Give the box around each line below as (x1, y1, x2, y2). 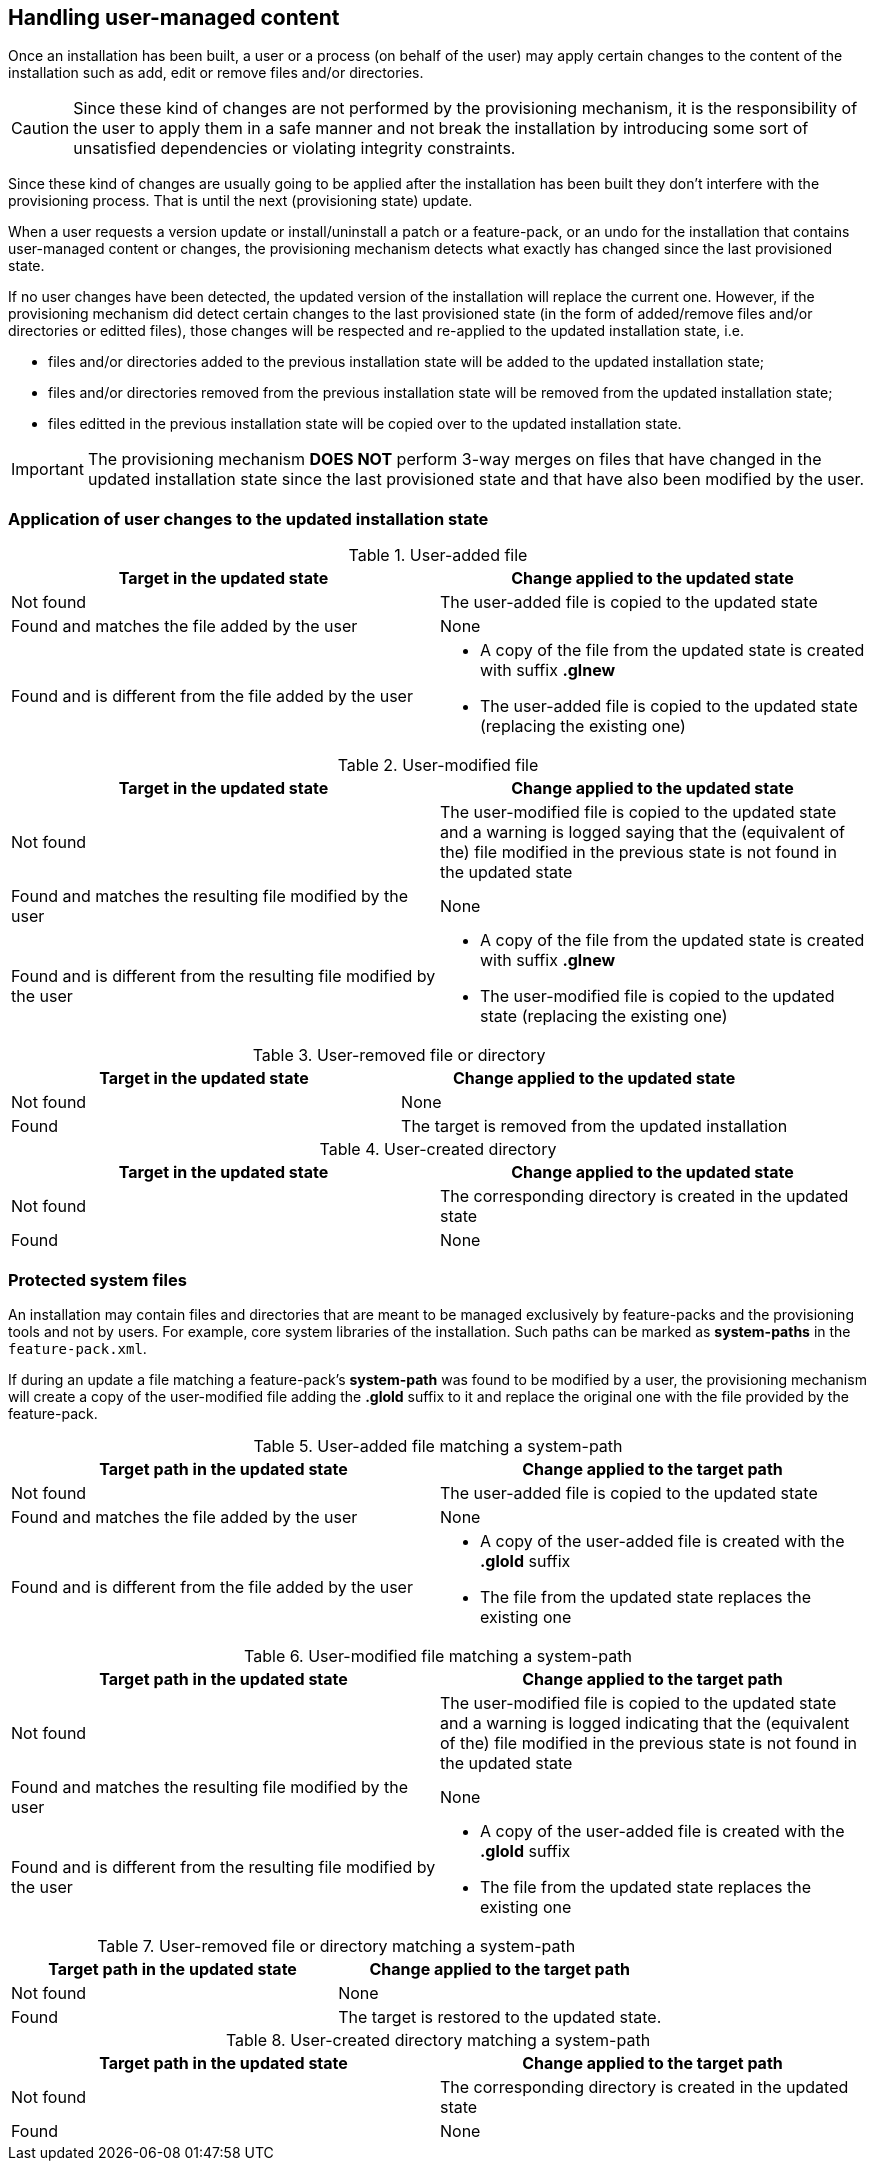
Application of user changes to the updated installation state (8, 508, 489, 529)
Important (11, 459, 84, 480)
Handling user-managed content (8, 5, 340, 30)
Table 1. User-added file (348, 545, 528, 566)
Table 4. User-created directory (319, 1139, 557, 1160)
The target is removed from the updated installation (401, 1116, 788, 1137)
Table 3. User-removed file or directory (252, 1045, 546, 1066)
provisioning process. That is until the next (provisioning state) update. (8, 192, 473, 210)
